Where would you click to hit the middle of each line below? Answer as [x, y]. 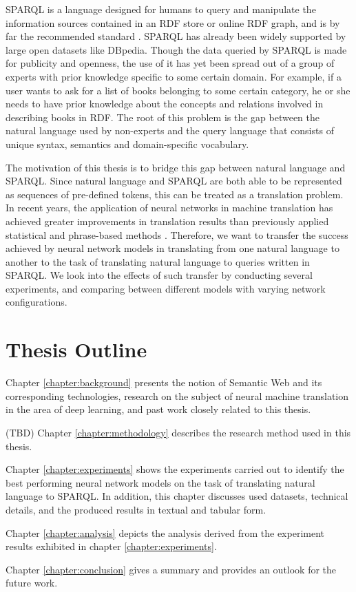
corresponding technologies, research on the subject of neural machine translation [177, 395]
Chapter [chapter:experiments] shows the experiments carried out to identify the [175, 469]
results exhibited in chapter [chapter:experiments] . [111, 546]
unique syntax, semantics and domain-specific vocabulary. [127, 144]
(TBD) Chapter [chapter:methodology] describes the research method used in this [178, 432]
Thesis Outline [76, 349]
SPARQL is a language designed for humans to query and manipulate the [161, 9]
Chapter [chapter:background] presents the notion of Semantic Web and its [164, 382]
